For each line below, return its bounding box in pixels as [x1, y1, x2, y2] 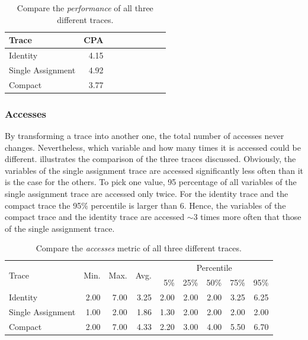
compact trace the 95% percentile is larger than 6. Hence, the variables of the [5, 199, 286, 211]
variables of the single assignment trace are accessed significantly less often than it [5, 164, 303, 176]
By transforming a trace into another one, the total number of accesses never [5, 129, 284, 142]
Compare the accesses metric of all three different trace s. [36, 242, 242, 254]
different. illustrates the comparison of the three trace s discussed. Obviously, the [5, 153, 296, 165]
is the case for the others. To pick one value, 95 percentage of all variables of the [5, 176, 297, 188]
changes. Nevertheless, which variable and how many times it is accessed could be [5, 141, 301, 153]
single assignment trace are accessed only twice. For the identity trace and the [5, 187, 288, 199]
